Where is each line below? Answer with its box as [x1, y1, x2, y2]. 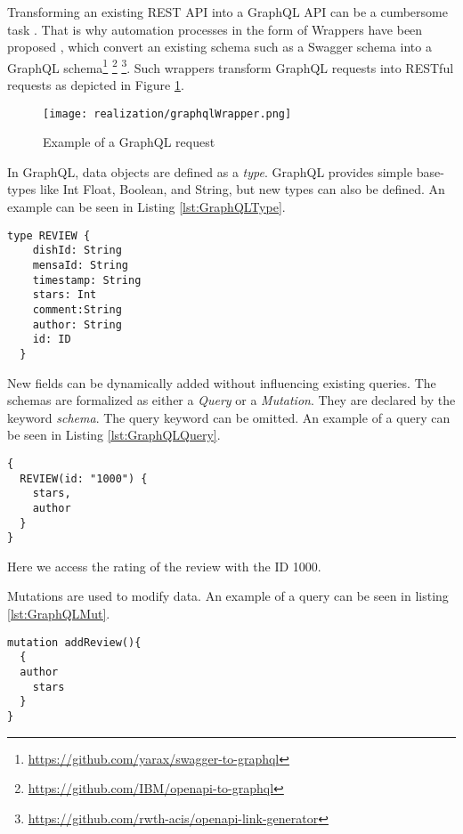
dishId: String [32, 244, 122, 257]
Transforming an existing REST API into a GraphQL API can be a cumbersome [7, 3, 448, 20]
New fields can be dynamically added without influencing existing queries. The [7, 373, 436, 392]
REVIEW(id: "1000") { [20, 472, 148, 485]
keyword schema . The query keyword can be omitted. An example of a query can [7, 408, 451, 426]
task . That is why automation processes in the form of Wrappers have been [7, 20, 423, 38]
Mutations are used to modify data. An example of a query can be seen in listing [7, 587, 449, 605]
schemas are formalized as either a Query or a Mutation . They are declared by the [7, 391, 456, 409]
